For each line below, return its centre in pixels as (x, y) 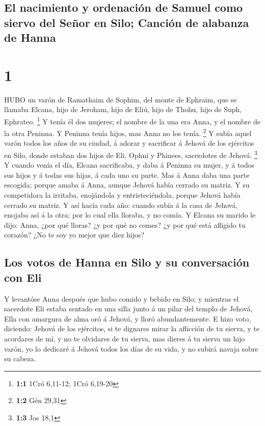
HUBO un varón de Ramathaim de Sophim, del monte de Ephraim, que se (121, 99)
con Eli (23, 277)
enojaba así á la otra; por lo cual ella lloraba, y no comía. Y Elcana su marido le (130, 215)
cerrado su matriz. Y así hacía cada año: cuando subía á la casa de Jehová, (121, 205)
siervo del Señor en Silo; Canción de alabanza (127, 22)
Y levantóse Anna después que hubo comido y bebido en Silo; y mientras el (122, 298)
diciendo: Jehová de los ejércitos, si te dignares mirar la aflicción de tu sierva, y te (132, 328)
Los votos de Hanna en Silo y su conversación (127, 262)
